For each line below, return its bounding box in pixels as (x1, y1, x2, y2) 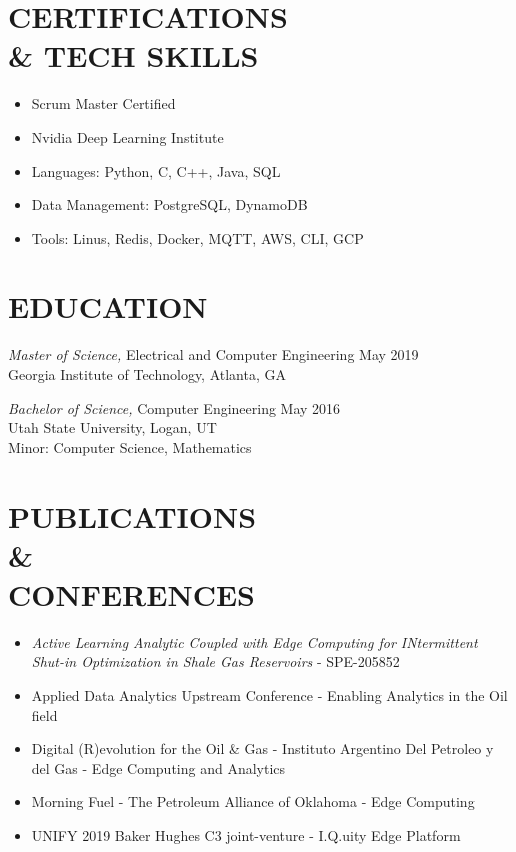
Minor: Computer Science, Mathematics (8, 436, 252, 457)
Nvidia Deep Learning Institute (31, 126, 224, 147)
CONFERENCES (8, 573, 255, 614)
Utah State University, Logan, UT (8, 417, 217, 438)
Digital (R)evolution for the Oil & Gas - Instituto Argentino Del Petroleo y (31, 738, 494, 759)
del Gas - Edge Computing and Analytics (31, 757, 286, 778)
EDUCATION (8, 286, 208, 327)
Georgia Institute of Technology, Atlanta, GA (8, 364, 286, 384)
